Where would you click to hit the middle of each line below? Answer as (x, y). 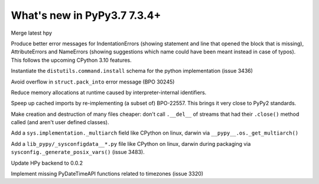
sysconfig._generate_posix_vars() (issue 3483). (78, 152)
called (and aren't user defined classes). (60, 122)
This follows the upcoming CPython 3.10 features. (71, 60)
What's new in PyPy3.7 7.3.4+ (86, 15)
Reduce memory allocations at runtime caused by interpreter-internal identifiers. (109, 92)
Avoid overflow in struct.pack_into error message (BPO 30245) (93, 82)
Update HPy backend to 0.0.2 (47, 163)
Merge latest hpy (32, 33)
